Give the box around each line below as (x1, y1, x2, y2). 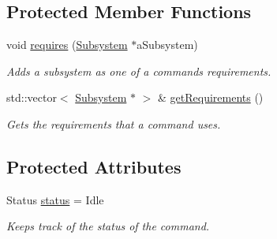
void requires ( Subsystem (6, 36, 128, 53)
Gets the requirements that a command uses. (6, 115, 221, 132)
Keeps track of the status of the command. (6, 218, 210, 234)
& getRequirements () (158, 89, 264, 106)
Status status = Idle (6, 191, 104, 207)
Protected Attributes (6, 154, 182, 178)
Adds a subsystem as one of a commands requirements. (6, 62, 271, 79)
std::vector (6, 89, 57, 106)
